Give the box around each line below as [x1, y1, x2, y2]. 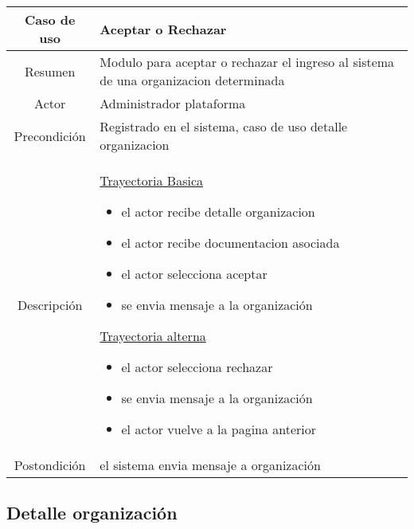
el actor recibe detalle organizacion [121, 202, 315, 221]
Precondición [14, 126, 86, 145]
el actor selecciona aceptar [121, 264, 268, 283]
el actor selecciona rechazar [121, 358, 273, 376]
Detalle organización [6, 500, 178, 525]
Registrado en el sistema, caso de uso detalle [100, 117, 348, 135]
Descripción [18, 296, 83, 314]
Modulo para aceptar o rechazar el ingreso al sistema [100, 53, 395, 71]
